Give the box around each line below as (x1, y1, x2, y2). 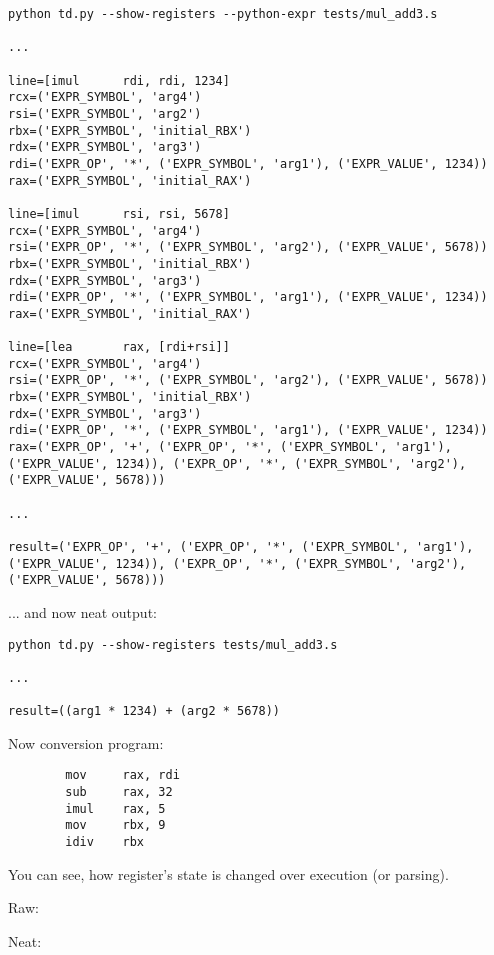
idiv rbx (65, 835, 145, 850)
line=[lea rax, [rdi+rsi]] (8, 340, 230, 355)
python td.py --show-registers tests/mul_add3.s (8, 637, 338, 652)
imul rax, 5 (65, 801, 166, 816)
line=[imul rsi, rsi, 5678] (8, 206, 230, 221)
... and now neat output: (8, 601, 157, 622)
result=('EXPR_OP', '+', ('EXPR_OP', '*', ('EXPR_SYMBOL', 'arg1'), (8, 540, 474, 554)
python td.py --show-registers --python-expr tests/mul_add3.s (8, 7, 438, 21)
